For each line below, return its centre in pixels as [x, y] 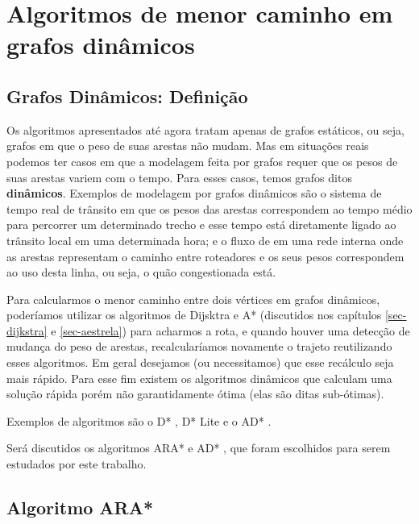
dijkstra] [27, 330]
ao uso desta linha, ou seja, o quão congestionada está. [141, 272]
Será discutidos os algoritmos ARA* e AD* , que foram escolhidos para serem [199, 448]
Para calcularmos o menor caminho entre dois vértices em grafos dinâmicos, [193, 299]
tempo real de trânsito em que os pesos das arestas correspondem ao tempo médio [209, 208]
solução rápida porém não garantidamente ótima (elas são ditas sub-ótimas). [195, 394]
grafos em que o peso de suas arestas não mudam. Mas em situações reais [188, 146]
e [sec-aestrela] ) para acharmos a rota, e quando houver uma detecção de [230, 330]
